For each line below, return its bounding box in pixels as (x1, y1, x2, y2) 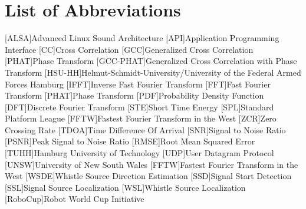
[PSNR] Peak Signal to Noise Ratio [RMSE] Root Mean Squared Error (5, 135, 255, 147)
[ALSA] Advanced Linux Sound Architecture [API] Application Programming (5, 32, 279, 44)
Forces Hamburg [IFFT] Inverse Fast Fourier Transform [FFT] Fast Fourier (5, 77, 271, 90)
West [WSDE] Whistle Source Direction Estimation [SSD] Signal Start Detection (5, 170, 292, 182)
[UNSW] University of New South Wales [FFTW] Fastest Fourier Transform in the (5, 158, 298, 170)
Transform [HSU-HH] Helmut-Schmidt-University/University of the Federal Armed (5, 66, 301, 78)
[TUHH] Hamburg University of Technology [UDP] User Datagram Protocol (5, 147, 274, 159)
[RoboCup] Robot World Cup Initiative (5, 193, 144, 205)
